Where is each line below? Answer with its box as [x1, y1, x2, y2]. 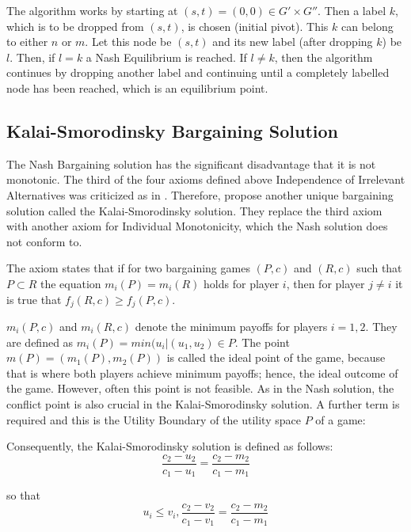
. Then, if [10, 48, 55, 65]
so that [6, 487, 40, 503]
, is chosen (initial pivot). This [181, 17, 329, 34]
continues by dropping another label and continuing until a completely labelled [6, 64, 390, 81]
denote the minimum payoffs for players [135, 317, 328, 334]
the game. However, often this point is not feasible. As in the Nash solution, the [6, 380, 394, 397]
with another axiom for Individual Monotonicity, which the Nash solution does [6, 218, 388, 234]
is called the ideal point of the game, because [166, 349, 386, 366]
